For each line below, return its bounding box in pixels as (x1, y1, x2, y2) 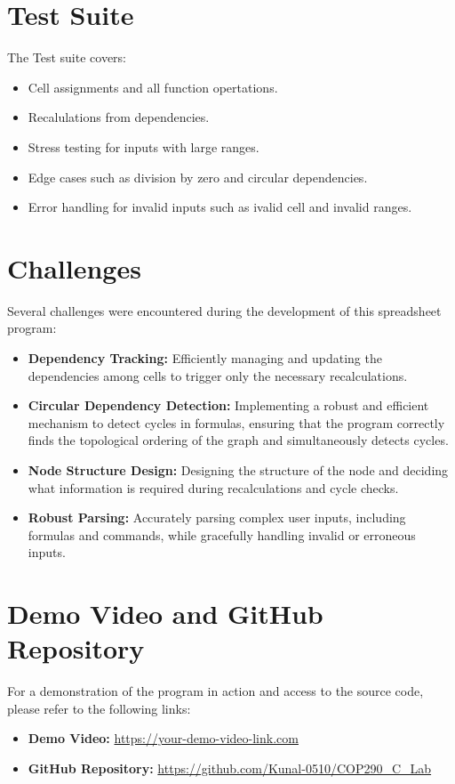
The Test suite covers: (7, 48, 127, 67)
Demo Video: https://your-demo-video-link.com (28, 729, 299, 748)
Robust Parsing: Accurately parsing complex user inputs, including (28, 508, 406, 527)
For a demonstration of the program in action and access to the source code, (7, 682, 424, 700)
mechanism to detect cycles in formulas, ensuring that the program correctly (28, 413, 445, 432)
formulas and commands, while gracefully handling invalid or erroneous (28, 525, 416, 544)
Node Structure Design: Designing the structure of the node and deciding (28, 460, 449, 479)
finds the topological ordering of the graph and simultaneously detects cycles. (28, 431, 449, 449)
